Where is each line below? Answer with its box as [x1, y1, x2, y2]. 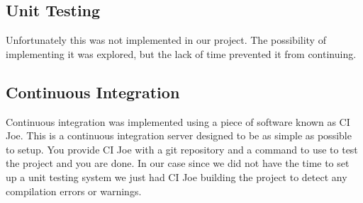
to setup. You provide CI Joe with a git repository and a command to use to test [6, 141, 358, 156]
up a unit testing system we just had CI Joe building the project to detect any [6, 169, 347, 184]
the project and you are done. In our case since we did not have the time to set [6, 156, 350, 170]
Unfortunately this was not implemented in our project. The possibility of [6, 33, 326, 47]
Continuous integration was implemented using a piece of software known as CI [6, 114, 350, 129]
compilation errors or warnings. [6, 183, 142, 198]
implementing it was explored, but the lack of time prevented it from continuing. [6, 46, 357, 61]
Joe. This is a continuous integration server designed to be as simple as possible [6, 128, 352, 143]
